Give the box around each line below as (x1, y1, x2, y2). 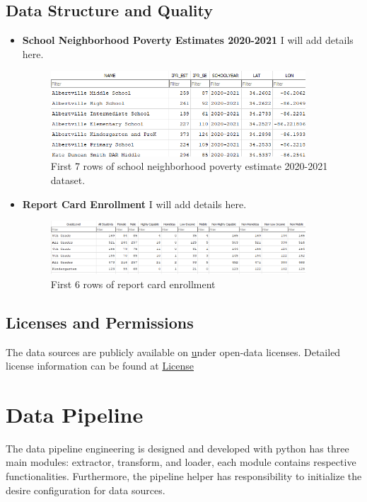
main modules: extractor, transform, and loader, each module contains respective (6, 455, 356, 469)
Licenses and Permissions (6, 311, 194, 333)
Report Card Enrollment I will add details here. (22, 196, 247, 211)
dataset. (50, 173, 86, 187)
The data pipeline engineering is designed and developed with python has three (6, 440, 349, 455)
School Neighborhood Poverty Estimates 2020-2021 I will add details (22, 33, 354, 47)
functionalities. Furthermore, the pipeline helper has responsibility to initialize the (6, 469, 362, 484)
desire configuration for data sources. (6, 482, 165, 497)
